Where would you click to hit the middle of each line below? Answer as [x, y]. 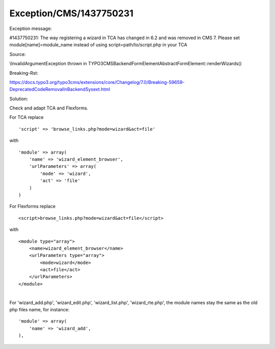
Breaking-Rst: [24, 73]
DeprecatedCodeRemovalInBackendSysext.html [60, 90]
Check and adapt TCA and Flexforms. [49, 108]
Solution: [19, 99]
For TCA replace [26, 118]
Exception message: [31, 28]
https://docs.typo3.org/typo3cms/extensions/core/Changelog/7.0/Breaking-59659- [97, 82]
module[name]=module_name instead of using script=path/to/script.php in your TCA [98, 45]
